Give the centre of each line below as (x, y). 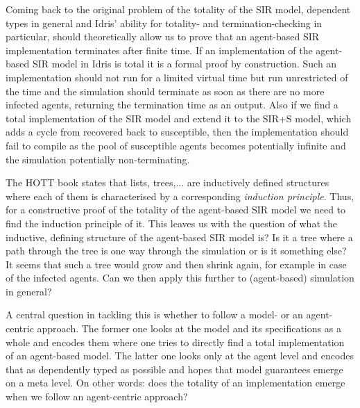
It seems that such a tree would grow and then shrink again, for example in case (176, 264)
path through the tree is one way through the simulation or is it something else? (176, 251)
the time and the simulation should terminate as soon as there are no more (165, 91)
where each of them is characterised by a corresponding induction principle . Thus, (180, 196)
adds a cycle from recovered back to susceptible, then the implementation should (177, 132)
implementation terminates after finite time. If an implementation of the (159, 50)
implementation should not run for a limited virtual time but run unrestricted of (177, 77)
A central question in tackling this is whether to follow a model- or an (154, 315)
